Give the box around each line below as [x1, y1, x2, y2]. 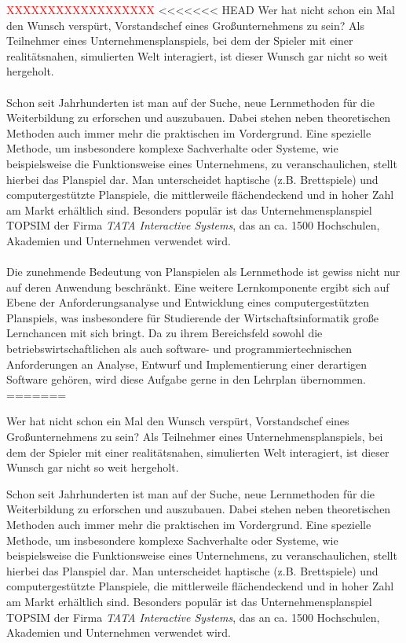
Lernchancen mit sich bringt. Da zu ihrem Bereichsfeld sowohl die [6, 325, 323, 341]
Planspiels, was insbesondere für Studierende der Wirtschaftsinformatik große [6, 309, 379, 325]
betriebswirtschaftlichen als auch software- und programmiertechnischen [6, 340, 353, 357]
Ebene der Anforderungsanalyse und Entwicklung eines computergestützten [6, 294, 370, 310]
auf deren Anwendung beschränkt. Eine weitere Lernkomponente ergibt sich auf [6, 278, 390, 295]
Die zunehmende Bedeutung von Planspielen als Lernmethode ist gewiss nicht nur [6, 263, 401, 280]
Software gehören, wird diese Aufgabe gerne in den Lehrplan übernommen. [6, 371, 366, 388]
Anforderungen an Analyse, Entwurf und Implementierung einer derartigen [6, 355, 368, 372]
